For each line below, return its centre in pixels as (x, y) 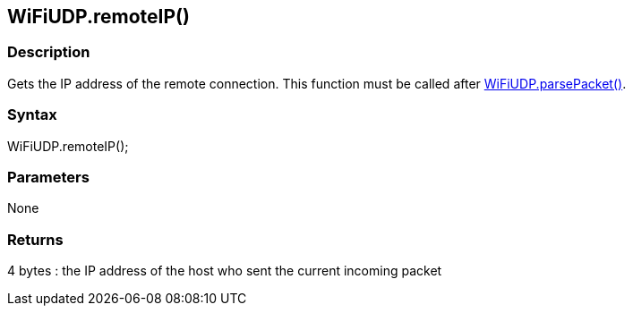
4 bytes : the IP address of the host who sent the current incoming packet (225, 271)
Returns (35, 239)
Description (49, 52)
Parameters (48, 177)
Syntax (32, 115)
